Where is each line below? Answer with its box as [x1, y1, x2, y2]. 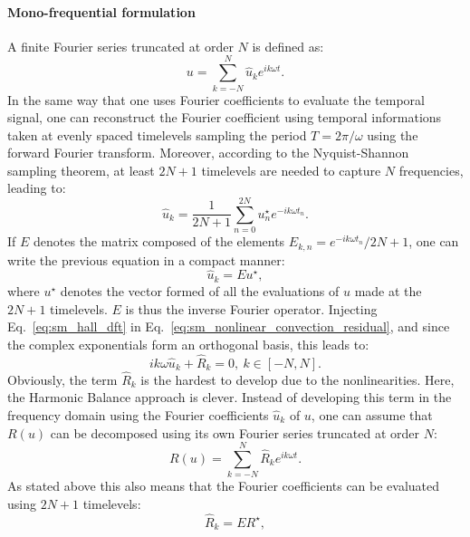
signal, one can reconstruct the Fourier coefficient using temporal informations [7, 108, 442, 127]
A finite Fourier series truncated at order [7, 36, 234, 55]
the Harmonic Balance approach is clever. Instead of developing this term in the [7, 388, 452, 407]
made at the [354, 281, 422, 300]
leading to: [7, 178, 66, 197]
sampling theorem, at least [7, 160, 155, 179]
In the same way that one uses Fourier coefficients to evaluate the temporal [7, 90, 425, 109]
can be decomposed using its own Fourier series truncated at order [50, 423, 419, 442]
